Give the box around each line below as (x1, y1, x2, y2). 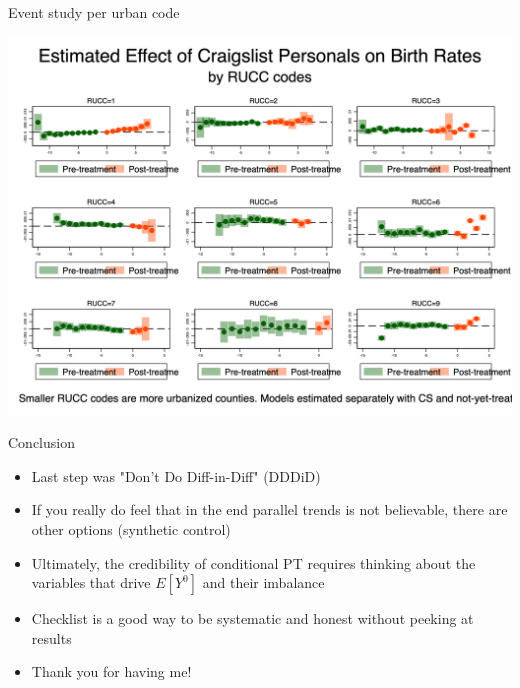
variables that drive (31, 572, 151, 593)
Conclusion (8, 432, 75, 453)
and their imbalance (202, 572, 325, 593)
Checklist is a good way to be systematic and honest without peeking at (31, 608, 474, 629)
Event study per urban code (8, 2, 180, 22)
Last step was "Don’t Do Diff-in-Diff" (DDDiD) (31, 465, 321, 486)
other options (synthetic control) (31, 518, 231, 539)
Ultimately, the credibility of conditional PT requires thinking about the (31, 552, 476, 573)
